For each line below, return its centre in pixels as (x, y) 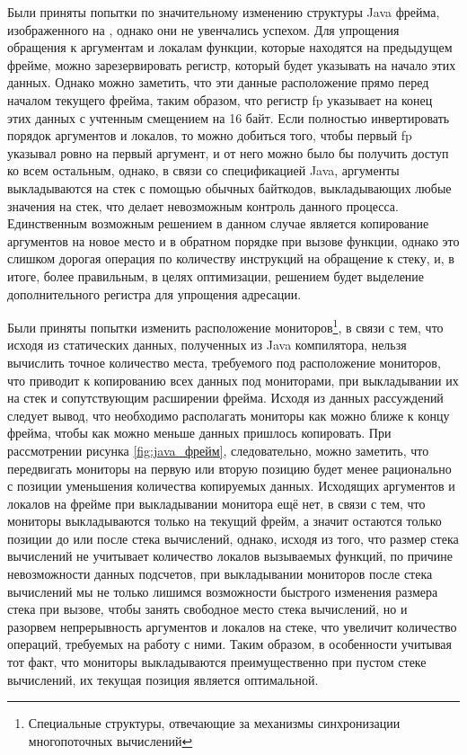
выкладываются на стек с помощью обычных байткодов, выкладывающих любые (229, 187)
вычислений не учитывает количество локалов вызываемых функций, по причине (230, 556)
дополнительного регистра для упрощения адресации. (154, 293)
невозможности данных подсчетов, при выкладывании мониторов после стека (220, 574)
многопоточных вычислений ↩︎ (110, 740)
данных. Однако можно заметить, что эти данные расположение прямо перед (218, 82)
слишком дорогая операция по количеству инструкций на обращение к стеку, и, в (231, 258)
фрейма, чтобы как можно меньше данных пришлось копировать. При (199, 433)
